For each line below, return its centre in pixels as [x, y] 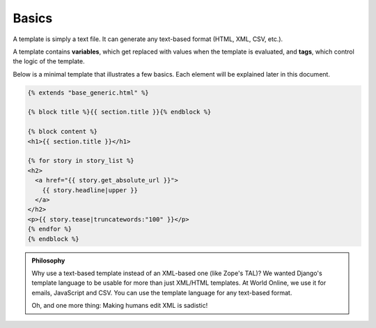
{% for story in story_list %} [81, 161]
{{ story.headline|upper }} [90, 190]
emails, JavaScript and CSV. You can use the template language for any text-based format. [162, 292]
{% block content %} [62, 132]
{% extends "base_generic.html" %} [88, 93]
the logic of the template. [49, 61]
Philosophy [48, 260]
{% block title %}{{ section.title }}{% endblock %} [119, 112]
